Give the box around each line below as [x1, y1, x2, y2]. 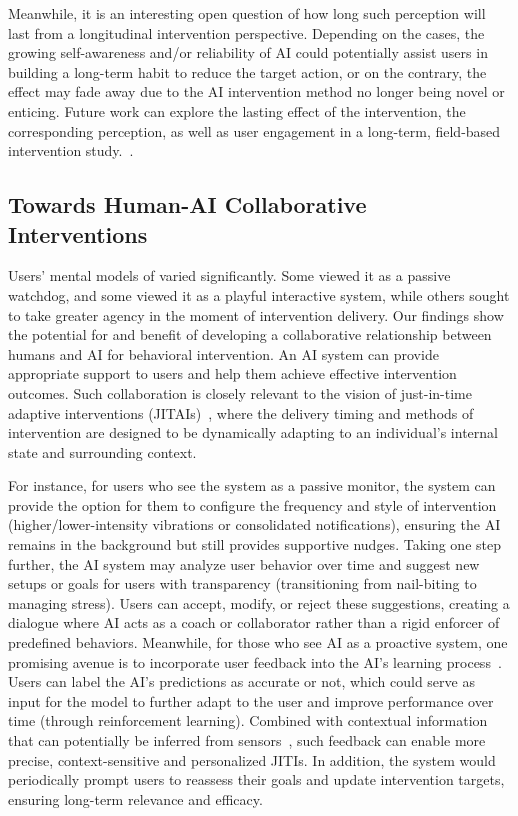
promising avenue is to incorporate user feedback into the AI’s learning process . [8, 651, 502, 672]
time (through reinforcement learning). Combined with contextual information [8, 710, 488, 731]
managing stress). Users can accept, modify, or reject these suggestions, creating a [8, 592, 510, 613]
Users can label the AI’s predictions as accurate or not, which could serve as [8, 671, 475, 692]
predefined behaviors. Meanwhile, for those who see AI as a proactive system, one [8, 632, 508, 653]
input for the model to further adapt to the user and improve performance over [8, 690, 494, 711]
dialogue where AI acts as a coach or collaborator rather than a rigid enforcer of [8, 612, 500, 633]
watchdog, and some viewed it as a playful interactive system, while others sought [8, 284, 510, 305]
